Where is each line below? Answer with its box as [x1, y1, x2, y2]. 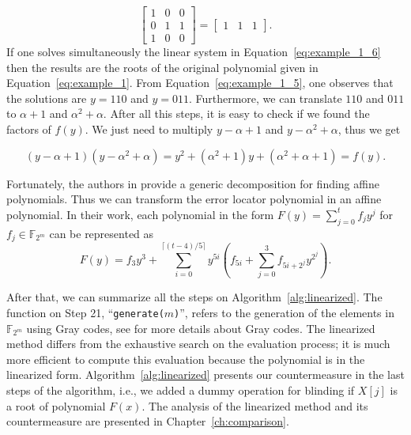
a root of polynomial [6, 397, 106, 414]
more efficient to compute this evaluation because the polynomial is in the [6, 350, 365, 367]
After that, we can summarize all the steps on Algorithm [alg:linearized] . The [6, 289, 383, 305]
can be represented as [49, 225, 154, 241]
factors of [6, 121, 51, 138]
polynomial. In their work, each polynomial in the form [6, 206, 274, 222]
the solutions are [6, 89, 87, 106]
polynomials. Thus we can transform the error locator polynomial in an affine [6, 191, 382, 207]
